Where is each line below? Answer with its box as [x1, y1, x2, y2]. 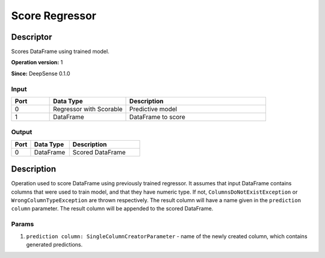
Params [11, 220, 34, 229]
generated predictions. [26, 241, 83, 248]
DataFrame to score [129, 112, 186, 121]
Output [11, 128, 32, 137]
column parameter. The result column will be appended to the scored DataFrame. [11, 205, 214, 212]
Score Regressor [11, 9, 96, 22]
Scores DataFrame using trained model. [11, 48, 110, 55]
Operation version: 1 [11, 59, 63, 66]
